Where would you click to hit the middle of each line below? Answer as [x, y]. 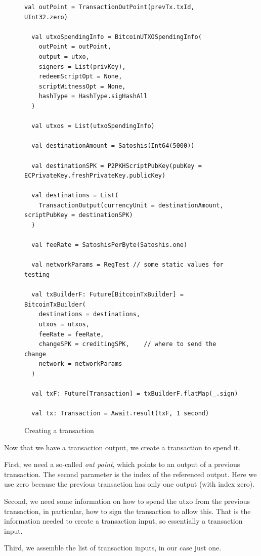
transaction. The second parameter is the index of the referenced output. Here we [130, 474]
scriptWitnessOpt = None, [82, 86]
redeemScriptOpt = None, [80, 77]
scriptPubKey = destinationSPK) [79, 215]
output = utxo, [64, 56]
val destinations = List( [75, 196]
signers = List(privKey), [82, 67]
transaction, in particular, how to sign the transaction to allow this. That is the [127, 511]
